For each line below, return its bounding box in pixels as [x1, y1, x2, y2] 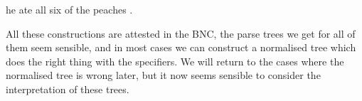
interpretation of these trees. [6, 81, 129, 96]
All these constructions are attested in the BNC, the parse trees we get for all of [6, 26, 356, 41]
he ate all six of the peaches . [6, 2, 133, 16]
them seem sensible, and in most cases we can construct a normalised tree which [6, 40, 356, 55]
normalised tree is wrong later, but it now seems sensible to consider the [6, 68, 321, 83]
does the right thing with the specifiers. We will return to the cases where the [6, 53, 344, 68]
